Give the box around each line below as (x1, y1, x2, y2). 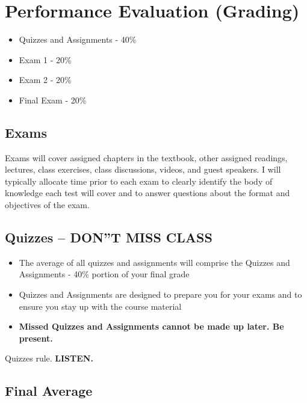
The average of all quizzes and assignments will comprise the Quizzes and (19, 256, 290, 268)
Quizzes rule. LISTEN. (5, 352, 93, 365)
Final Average (5, 381, 93, 400)
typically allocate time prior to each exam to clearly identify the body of (5, 174, 273, 187)
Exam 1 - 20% (19, 53, 72, 66)
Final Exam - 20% (19, 93, 87, 106)
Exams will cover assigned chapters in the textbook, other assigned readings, (5, 151, 288, 164)
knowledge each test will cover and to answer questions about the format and (5, 186, 290, 199)
